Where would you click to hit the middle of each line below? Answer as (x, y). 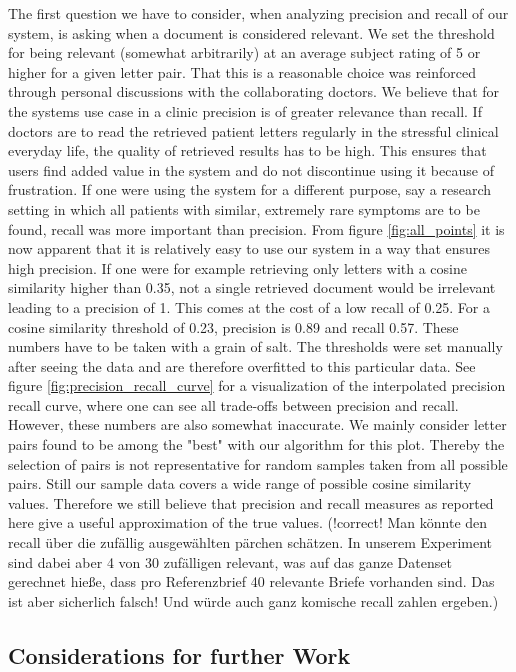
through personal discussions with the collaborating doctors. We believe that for (254, 91)
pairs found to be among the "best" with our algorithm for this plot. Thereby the (256, 444)
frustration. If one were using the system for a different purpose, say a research (250, 189)
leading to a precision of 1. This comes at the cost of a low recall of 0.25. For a (249, 306)
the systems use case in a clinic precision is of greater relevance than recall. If (245, 110)
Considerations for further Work (179, 654)
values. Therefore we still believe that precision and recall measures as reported (251, 502)
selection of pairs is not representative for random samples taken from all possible (258, 463)
